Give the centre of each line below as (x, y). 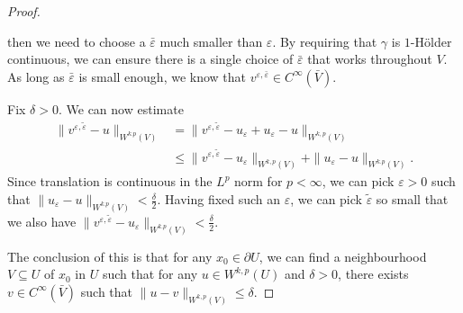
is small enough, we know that (163, 76)
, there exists (373, 274)
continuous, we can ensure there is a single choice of (150, 59)
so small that (412, 199)
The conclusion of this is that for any (110, 256)
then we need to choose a (77, 41)
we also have (42, 221)
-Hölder (431, 41)
